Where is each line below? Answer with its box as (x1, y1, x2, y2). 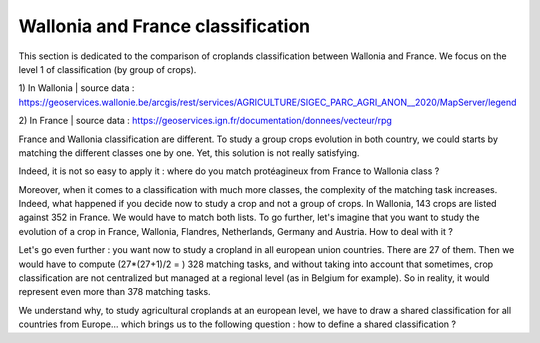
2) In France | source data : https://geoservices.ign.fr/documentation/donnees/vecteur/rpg (18, 115, 392, 127)
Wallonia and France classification (18, 15, 310, 37)
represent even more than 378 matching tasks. (18, 286, 211, 298)
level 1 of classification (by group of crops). (18, 63, 197, 75)
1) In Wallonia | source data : (18, 82, 135, 94)
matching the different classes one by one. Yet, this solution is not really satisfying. (18, 146, 360, 159)
